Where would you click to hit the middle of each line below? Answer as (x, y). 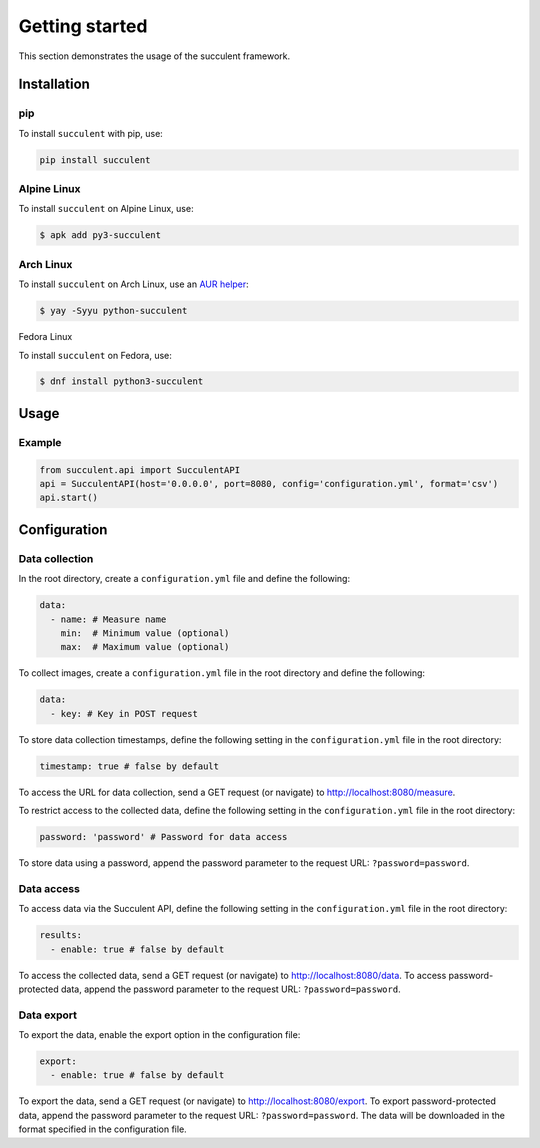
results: (61, 935)
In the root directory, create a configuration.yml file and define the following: (184, 579)
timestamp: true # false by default (129, 766)
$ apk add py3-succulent (100, 235)
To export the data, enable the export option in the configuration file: (159, 1035)
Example (40, 442)
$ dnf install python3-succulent (121, 381)
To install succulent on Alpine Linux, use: (106, 209)
